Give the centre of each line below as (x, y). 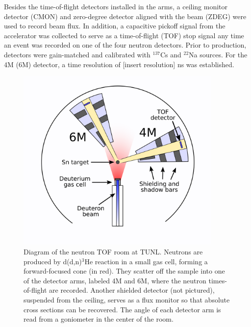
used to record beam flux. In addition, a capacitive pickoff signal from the (115, 26)
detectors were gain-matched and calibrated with (77, 54)
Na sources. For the (218, 54)
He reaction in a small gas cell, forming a (146, 261)
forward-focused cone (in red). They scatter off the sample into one (124, 271)
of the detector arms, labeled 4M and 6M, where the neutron (115, 280)
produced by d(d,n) (53, 261)
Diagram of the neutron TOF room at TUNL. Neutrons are (113, 252)
